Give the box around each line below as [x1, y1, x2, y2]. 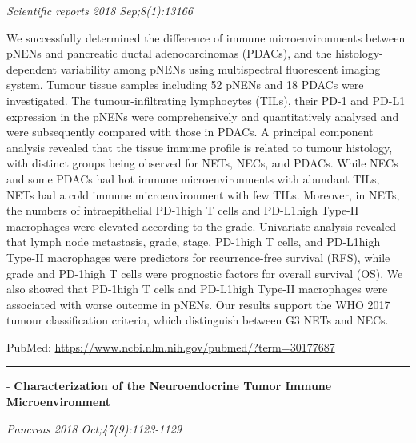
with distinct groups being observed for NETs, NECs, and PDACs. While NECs [6, 155, 398, 171]
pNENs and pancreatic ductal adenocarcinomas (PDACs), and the [6, 45, 332, 62]
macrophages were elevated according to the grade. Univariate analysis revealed [6, 217, 396, 234]
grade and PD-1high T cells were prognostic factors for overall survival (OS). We [6, 264, 403, 281]
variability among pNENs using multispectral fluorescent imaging [60, 60, 381, 77]
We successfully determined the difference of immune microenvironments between [6, 29, 406, 46]
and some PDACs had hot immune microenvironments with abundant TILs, [6, 170, 380, 187]
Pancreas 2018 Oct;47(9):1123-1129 [6, 420, 182, 437]
